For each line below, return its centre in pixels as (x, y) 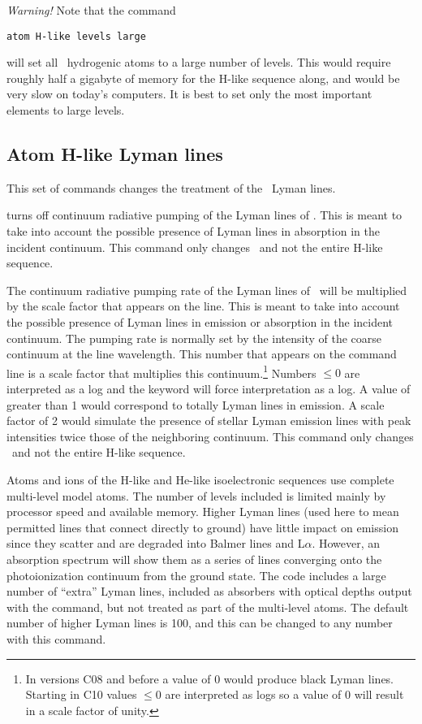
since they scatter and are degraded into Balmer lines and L (156, 543)
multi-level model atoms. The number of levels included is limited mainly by (196, 495)
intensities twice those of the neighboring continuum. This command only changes (210, 436)
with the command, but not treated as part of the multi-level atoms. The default (208, 607)
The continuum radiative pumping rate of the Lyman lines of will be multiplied (207, 290)
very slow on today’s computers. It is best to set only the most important (189, 94)
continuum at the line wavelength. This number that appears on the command (202, 354)
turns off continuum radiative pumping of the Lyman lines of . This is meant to (205, 215)
